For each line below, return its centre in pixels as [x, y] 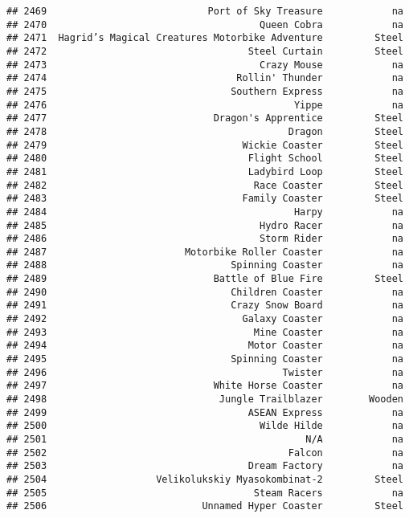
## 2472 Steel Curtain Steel [205, 51]
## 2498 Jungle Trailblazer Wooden [205, 400]
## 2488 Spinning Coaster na [205, 265]
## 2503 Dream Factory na [205, 466]
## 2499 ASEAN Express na [205, 412]
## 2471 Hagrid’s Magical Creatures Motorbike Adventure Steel [205, 38]
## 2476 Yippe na [205, 105]
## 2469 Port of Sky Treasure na [205, 11]
